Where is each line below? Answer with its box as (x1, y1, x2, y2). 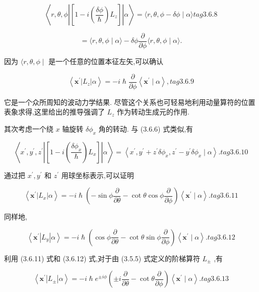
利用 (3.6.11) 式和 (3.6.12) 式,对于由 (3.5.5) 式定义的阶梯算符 (4, 253, 200, 263)
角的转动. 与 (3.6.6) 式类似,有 (98, 123, 193, 134)
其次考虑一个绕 (4, 123, 53, 134)
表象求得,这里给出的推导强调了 (4, 106, 105, 117)
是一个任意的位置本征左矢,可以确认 (48, 56, 164, 67)
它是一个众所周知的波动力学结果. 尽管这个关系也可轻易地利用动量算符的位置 (4, 96, 255, 107)
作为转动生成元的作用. (117, 106, 190, 117)
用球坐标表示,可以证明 (61, 169, 134, 180)
